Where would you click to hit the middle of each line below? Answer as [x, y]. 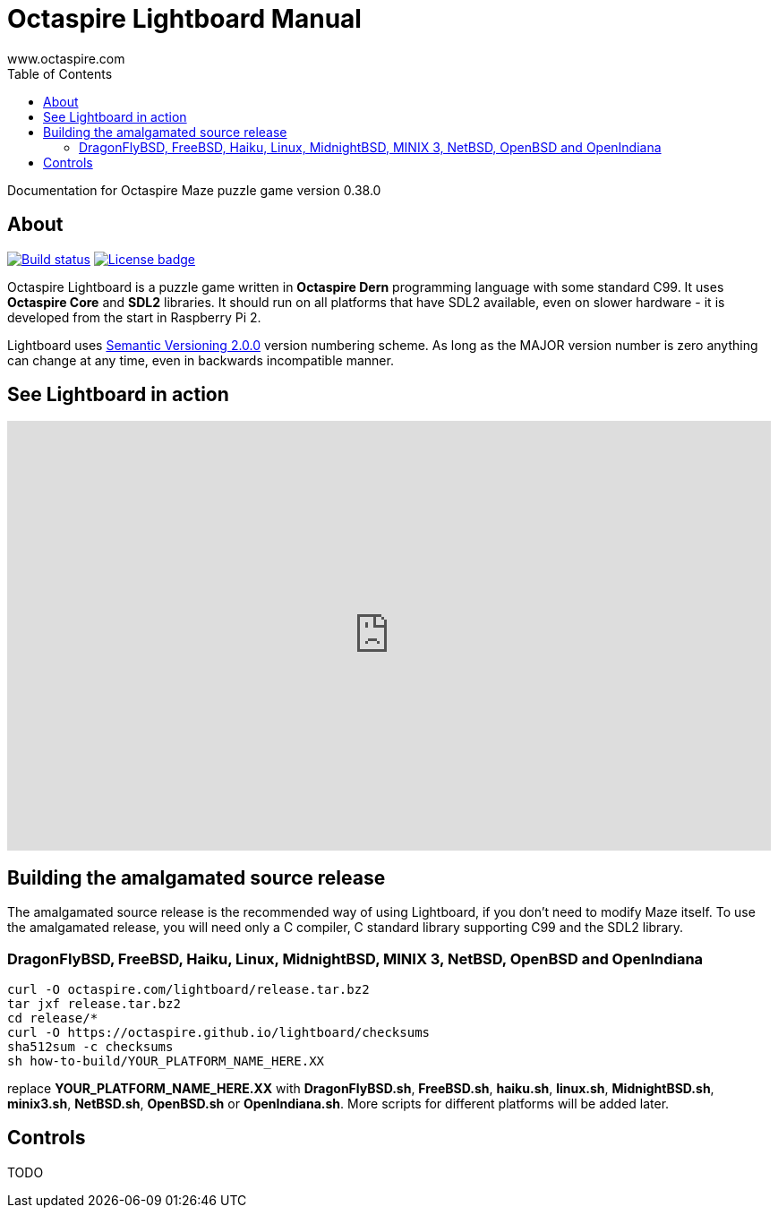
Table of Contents [60, 73]
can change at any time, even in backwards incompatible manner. [201, 360]
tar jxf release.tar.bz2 [94, 1004]
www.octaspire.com [66, 58]
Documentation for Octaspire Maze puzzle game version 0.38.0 [194, 190]
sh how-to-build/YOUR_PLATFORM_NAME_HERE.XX [166, 1061]
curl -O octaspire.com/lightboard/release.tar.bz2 [188, 990]
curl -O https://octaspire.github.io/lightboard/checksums [219, 1033]
